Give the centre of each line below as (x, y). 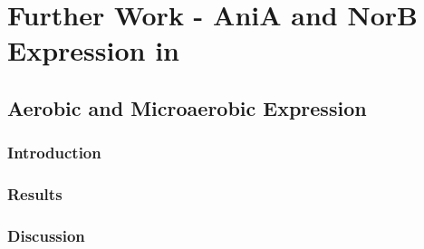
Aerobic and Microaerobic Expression (187, 107)
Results (35, 194)
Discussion (46, 235)
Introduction (54, 153)
